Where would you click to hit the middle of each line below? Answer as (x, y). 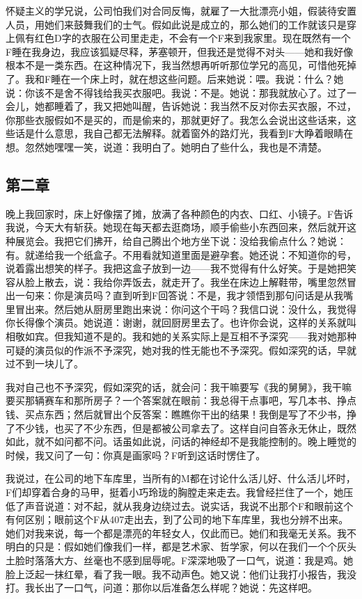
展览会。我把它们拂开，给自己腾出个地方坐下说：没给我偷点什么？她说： (181, 240)
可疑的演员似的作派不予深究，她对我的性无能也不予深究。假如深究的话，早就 (181, 350)
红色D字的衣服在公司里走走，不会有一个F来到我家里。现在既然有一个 (192, 38)
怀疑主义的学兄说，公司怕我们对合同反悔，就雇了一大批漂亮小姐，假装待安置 (181, 10)
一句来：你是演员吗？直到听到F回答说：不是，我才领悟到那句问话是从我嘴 (184, 295)
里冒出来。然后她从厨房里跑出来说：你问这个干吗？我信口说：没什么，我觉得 (181, 309)
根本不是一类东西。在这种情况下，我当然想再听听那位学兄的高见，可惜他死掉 (181, 65)
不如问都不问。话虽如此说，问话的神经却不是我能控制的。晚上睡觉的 (200, 441)
